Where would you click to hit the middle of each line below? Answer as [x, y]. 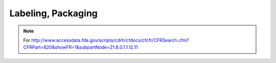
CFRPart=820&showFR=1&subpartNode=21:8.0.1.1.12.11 [80, 47]
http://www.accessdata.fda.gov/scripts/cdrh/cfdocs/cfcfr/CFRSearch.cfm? [110, 40]
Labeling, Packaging [54, 13]
